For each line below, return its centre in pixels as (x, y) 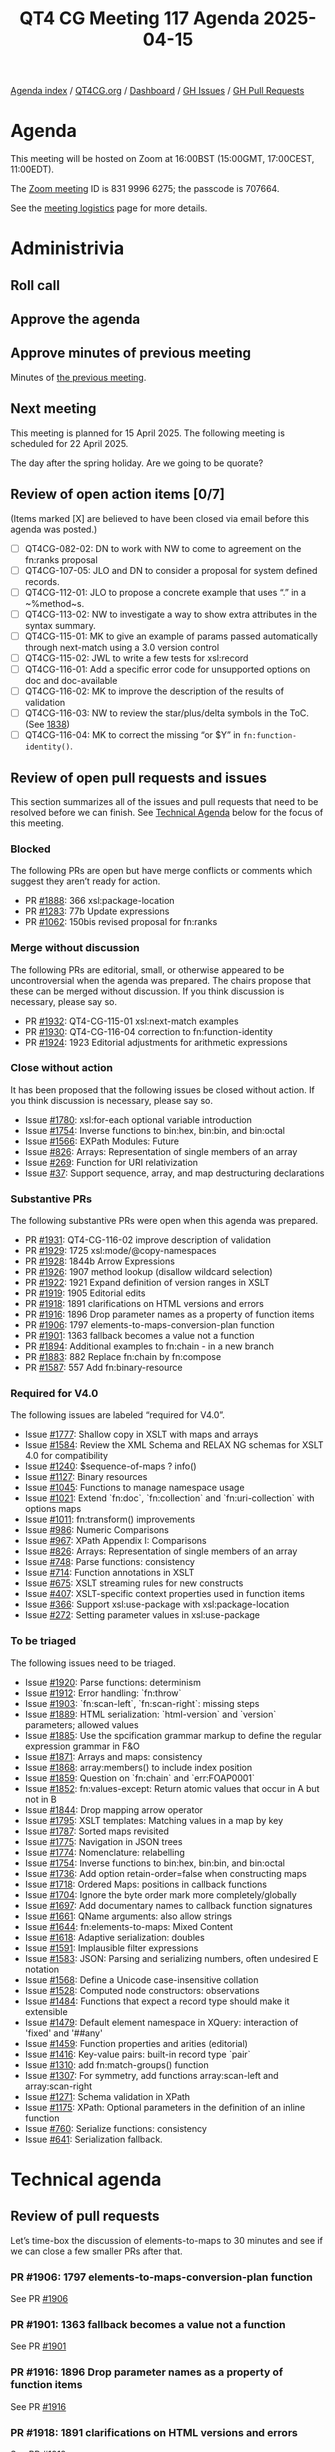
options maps (53, 1509)
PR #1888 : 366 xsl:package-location (99, 901)
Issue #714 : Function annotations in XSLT (109, 1573)
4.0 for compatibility (66, 1456)
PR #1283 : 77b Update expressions (97, 911)
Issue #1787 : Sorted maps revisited (97, 1831)
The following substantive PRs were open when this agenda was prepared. (164, 1221)
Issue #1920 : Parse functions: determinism (113, 1682)
